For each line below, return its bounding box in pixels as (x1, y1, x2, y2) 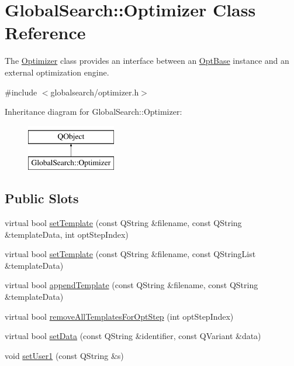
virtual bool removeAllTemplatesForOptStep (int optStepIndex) (5, 310, 234, 322)
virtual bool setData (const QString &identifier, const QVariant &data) (5, 330, 261, 342)
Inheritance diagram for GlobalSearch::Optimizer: (5, 105, 182, 118)
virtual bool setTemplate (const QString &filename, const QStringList (5, 248, 256, 260)
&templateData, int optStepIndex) (5, 228, 129, 240)
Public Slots (5, 189, 79, 207)
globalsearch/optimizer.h (50, 85, 139, 98)
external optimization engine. (5, 66, 109, 78)
